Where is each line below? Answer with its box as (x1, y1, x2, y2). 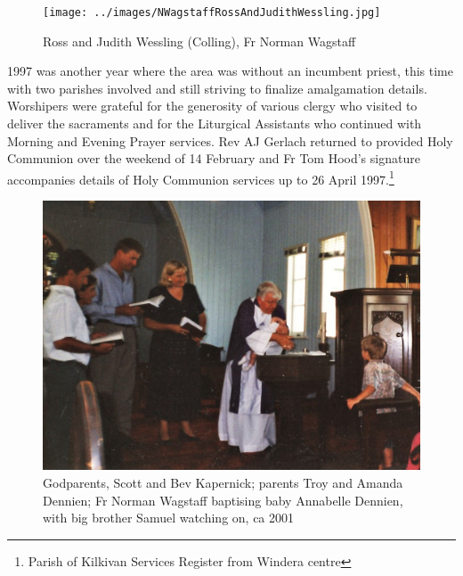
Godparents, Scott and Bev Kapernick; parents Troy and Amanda (43, 473, 403, 491)
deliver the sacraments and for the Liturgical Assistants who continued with (7, 114, 422, 133)
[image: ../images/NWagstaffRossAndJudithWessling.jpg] (43, 6, 381, 19)
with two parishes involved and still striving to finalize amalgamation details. (7, 78, 427, 97)
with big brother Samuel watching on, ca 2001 (43, 508, 295, 527)
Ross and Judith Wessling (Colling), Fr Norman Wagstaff (43, 31, 356, 50)
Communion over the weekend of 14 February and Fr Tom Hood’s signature (7, 149, 420, 168)
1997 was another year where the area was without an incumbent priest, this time (7, 62, 453, 80)
